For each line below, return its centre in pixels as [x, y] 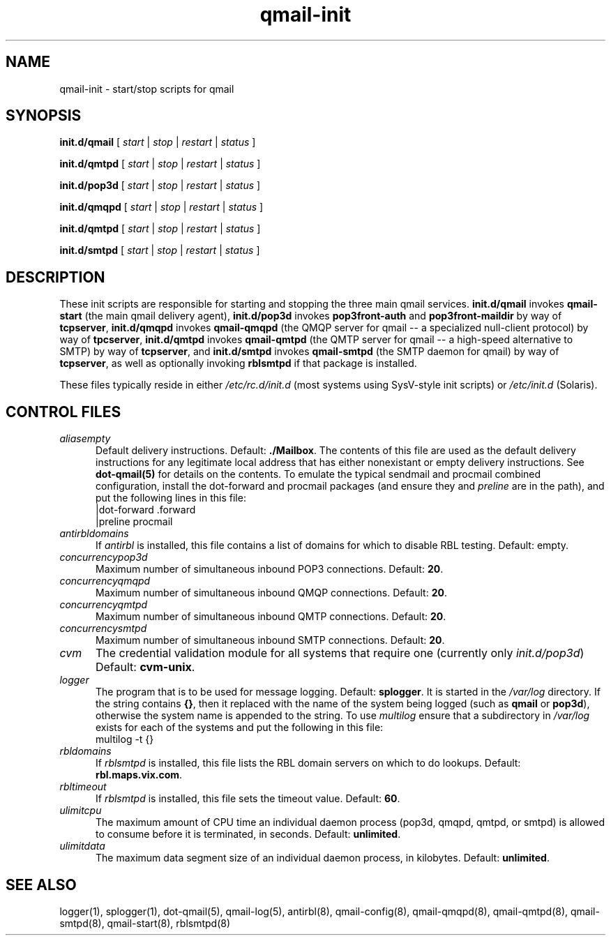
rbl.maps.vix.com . [139, 775]
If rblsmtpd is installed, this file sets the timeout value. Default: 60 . [248, 799]
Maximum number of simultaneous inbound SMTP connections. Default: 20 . [270, 640]
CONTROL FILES [63, 412]
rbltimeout [83, 787]
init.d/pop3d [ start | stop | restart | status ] [160, 186]
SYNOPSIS [44, 116]
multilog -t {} [125, 739]
